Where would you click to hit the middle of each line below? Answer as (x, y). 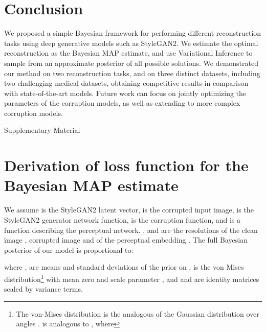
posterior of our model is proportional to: (69, 250)
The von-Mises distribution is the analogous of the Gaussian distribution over (138, 313)
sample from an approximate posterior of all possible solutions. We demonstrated (131, 63)
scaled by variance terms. (43, 289)
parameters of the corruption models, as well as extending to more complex (122, 103)
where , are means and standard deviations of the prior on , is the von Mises (124, 267)
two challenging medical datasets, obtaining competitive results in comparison (126, 83)
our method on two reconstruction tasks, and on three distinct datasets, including (132, 73)
